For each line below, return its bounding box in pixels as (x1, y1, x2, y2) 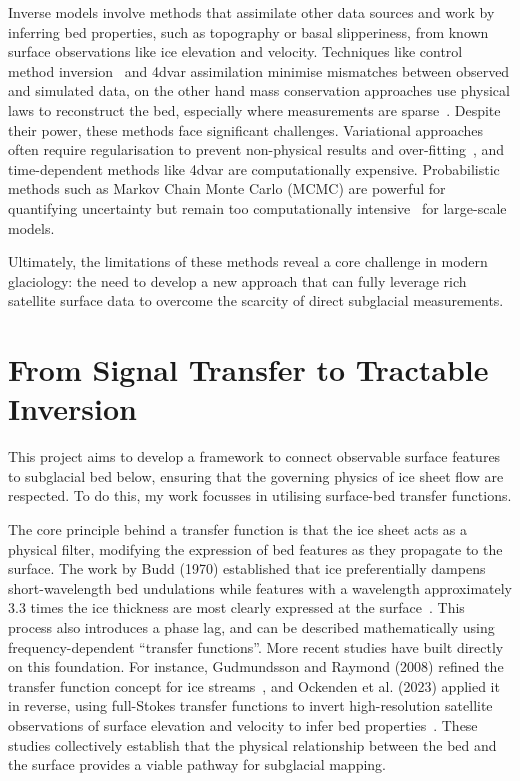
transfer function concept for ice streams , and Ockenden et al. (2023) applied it (8, 675, 500, 696)
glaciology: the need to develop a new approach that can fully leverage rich (8, 270, 467, 291)
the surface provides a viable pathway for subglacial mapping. (8, 754, 386, 775)
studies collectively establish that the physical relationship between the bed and (8, 734, 497, 755)
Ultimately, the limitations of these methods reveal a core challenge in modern (8, 251, 488, 272)
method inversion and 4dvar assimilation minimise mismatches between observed (8, 60, 510, 81)
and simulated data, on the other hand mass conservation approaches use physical (8, 80, 510, 101)
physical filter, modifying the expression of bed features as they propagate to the (8, 538, 503, 559)
